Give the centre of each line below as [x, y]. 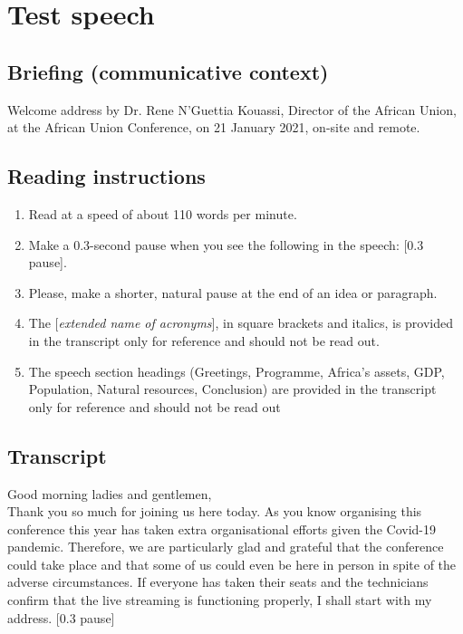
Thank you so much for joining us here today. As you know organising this [215, 511]
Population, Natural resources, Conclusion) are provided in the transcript [232, 389]
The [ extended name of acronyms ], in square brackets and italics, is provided [241, 323]
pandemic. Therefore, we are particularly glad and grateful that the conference [226, 547]
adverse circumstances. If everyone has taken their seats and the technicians [218, 582]
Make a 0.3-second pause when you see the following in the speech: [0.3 [226, 244]
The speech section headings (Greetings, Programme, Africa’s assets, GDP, [236, 371]
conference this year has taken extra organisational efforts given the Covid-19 [222, 528]
